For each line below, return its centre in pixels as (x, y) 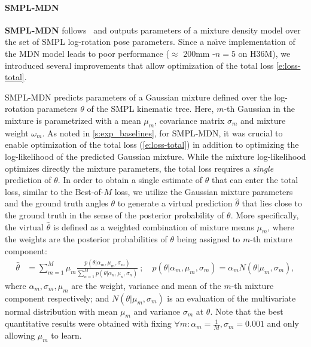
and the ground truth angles (57, 203)
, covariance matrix (190, 120)
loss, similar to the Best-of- (54, 191)
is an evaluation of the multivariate (231, 298)
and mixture (263, 120)
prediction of (28, 180)
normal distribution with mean (61, 311)
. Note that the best (247, 311)
